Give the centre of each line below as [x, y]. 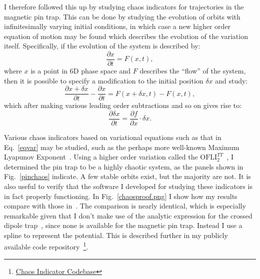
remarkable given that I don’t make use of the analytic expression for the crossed [128, 215]
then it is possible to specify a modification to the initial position [104, 80]
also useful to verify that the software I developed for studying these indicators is [128, 186]
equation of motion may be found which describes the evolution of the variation [126, 36]
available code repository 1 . [46, 246]
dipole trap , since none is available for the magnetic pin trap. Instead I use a [123, 225]
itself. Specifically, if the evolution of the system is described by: [102, 46]
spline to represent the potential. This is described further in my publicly [116, 235]
